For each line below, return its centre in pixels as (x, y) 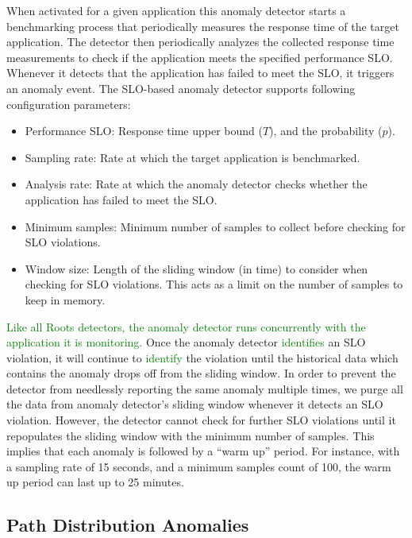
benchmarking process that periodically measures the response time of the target (203, 26)
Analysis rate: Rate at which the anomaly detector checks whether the (196, 184)
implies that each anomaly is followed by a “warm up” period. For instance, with (203, 451)
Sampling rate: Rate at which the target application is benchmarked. (193, 157)
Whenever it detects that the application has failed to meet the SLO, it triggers (200, 73)
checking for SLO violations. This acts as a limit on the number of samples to (214, 284)
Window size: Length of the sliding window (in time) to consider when (196, 268)
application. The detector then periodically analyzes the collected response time (200, 42)
